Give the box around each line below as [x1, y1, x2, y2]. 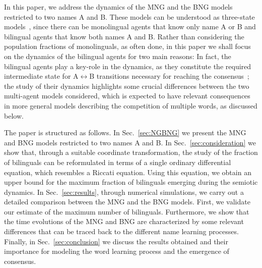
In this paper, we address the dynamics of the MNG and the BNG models [4, 2, 233, 12]
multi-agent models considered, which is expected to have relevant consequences [4, 90, 250, 101]
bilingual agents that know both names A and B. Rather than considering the [4, 31, 244, 41]
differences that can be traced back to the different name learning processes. [4, 226, 239, 237]
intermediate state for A [4, 71, 79, 81]
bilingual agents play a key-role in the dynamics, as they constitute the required [4, 61, 251, 71]
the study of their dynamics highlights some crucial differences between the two [4, 80, 249, 91]
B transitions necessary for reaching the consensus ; [89, 71, 249, 81]
